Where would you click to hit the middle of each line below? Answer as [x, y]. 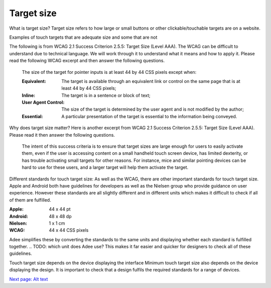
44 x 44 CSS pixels [69, 230]
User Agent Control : [43, 103]
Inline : [28, 95]
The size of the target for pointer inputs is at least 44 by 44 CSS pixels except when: [109, 72]
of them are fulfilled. [30, 200]
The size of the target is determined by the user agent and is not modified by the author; [153, 109]
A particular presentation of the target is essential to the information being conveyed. [149, 116]
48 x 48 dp [60, 216]
